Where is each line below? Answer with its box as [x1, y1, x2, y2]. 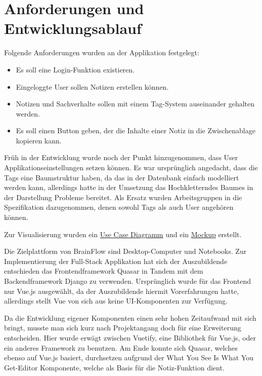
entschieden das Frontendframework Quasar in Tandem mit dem [4, 266, 203, 276]
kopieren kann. [16, 135, 62, 145]
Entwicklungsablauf [4, 18, 142, 39]
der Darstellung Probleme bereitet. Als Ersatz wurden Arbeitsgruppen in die [4, 192, 242, 202]
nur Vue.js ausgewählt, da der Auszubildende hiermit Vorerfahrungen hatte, [4, 285, 239, 296]
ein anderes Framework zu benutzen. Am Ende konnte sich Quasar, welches [4, 342, 238, 353]
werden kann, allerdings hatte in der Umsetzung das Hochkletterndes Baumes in [4, 182, 253, 193]
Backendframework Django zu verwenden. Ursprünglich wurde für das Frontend [4, 276, 251, 286]
